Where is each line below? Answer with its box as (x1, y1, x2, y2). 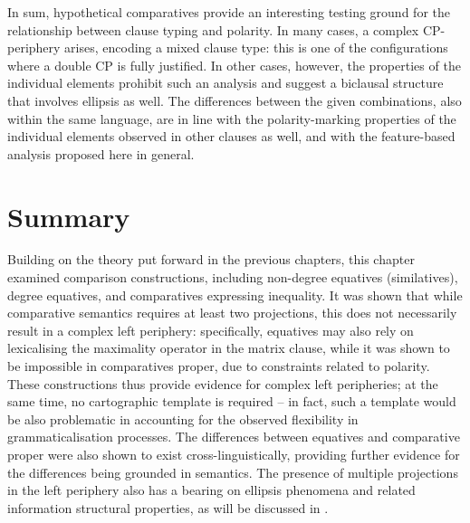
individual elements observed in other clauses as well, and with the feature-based (7, 127, 456, 146)
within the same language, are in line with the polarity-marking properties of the (7, 109, 456, 128)
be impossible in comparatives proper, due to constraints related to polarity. (7, 357, 430, 376)
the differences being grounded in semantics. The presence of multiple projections (7, 462, 458, 481)
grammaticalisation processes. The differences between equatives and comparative (7, 427, 460, 446)
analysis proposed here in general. (7, 144, 195, 163)
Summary (7, 197, 130, 234)
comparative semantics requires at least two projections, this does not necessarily (7, 303, 457, 322)
